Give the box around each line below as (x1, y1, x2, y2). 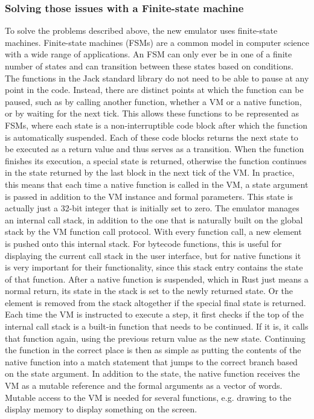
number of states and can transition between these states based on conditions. (5, 60, 293, 72)
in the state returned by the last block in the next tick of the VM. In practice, (5, 166, 295, 179)
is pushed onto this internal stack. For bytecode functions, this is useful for (5, 237, 282, 249)
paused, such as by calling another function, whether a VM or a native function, (5, 95, 302, 107)
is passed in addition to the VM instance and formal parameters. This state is (5, 190, 293, 202)
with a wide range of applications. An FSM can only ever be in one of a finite (5, 48, 292, 60)
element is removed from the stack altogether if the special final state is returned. (5, 296, 306, 309)
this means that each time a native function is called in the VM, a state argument (5, 178, 309, 190)
